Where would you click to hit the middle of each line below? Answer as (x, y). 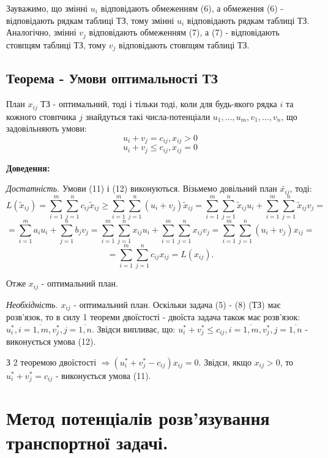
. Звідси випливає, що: (134, 328)
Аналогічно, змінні (41, 32)
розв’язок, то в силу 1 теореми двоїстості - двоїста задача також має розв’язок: (153, 317)
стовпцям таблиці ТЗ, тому (56, 44)
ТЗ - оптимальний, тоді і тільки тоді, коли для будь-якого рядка (159, 104)
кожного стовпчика (41, 116)
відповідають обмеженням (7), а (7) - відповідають (184, 32)
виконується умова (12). (51, 341)
